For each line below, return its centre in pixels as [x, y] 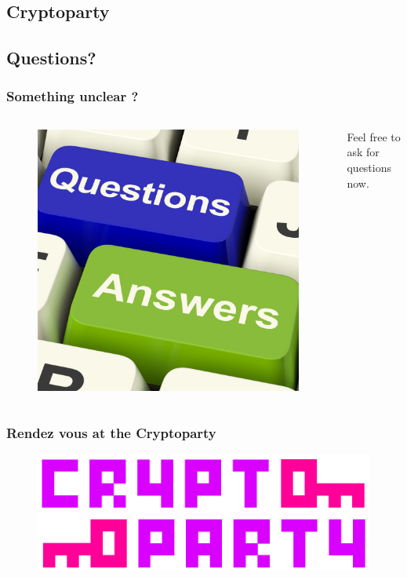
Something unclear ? [73, 96]
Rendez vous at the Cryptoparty [111, 432]
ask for [363, 152]
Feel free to [374, 136]
